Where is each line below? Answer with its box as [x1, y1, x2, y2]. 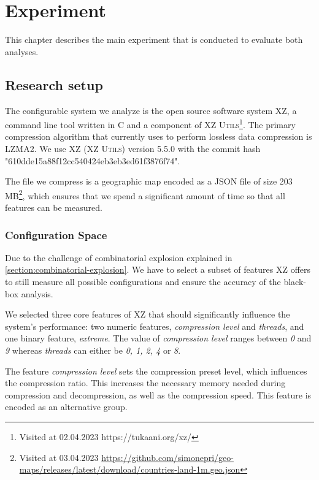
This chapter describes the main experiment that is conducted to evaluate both [5, 33, 303, 46]
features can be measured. [5, 200, 102, 213]
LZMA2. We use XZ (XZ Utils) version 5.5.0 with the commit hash [5, 142, 261, 154]
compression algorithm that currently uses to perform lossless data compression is [5, 130, 312, 143]
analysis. [21, 287, 53, 300]
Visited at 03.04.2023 [19, 451, 99, 463]
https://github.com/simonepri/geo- [101, 451, 234, 463]
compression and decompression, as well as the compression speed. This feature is [5, 388, 312, 401]
